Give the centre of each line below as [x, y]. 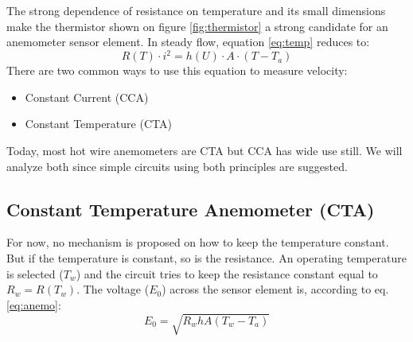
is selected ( [35, 273]
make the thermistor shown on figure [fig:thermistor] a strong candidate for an [197, 26]
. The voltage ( [113, 289]
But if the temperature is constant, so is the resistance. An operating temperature [206, 258]
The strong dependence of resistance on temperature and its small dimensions [196, 10]
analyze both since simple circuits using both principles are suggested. [177, 166]
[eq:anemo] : [34, 304]
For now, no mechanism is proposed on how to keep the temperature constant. [198, 242]
